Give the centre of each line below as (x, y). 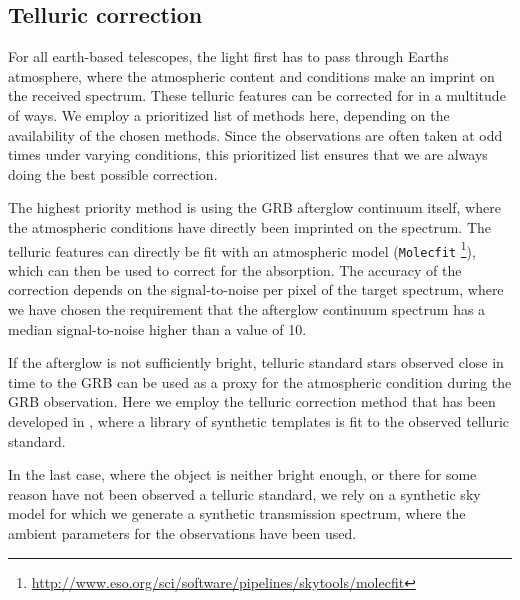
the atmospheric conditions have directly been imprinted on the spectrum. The (249, 226)
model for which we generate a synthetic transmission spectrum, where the (237, 513)
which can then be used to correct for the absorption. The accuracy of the (235, 269)
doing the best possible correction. (113, 173)
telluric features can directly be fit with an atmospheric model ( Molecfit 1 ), (242, 249)
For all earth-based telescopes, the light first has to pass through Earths (228, 56)
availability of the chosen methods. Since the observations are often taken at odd (255, 134)
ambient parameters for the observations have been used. (182, 532)
